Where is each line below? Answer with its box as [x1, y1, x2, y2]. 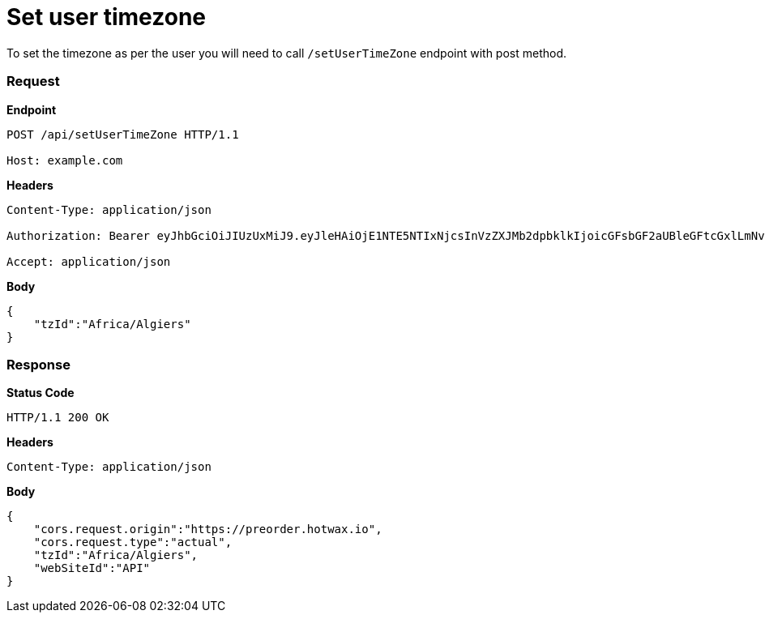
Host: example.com [6, 153, 123, 167]
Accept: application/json [6, 254, 171, 268]
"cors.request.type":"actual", [33, 536, 233, 549]
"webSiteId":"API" [33, 561, 151, 575]
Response [6, 356, 71, 373]
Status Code [6, 386, 75, 400]
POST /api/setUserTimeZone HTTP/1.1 [6, 127, 239, 141]
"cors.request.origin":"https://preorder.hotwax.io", [33, 523, 382, 536]
